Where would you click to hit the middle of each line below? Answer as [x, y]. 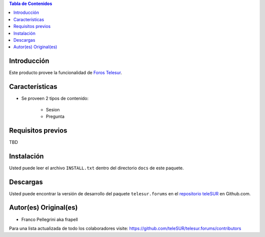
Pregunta [55, 116]
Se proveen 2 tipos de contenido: [55, 99]
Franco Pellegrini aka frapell [50, 219]
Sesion [53, 109]
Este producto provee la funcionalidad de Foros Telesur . [66, 73]
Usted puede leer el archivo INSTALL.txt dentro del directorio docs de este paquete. [96, 168]
